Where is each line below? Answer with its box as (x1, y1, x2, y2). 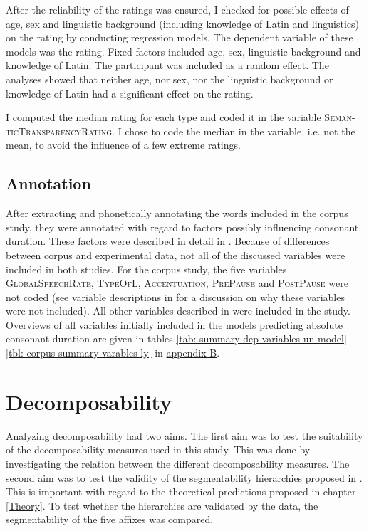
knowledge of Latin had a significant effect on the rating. (6, 85, 254, 100)
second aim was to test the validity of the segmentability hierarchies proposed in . (6, 470, 363, 485)
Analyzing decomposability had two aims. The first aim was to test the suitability (6, 428, 363, 443)
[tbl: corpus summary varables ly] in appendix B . (6, 345, 220, 360)
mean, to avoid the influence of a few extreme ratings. (6, 137, 241, 152)
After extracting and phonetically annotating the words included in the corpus (6, 206, 348, 221)
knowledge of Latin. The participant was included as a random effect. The (6, 58, 329, 73)
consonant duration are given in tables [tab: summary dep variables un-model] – (6, 331, 355, 346)
